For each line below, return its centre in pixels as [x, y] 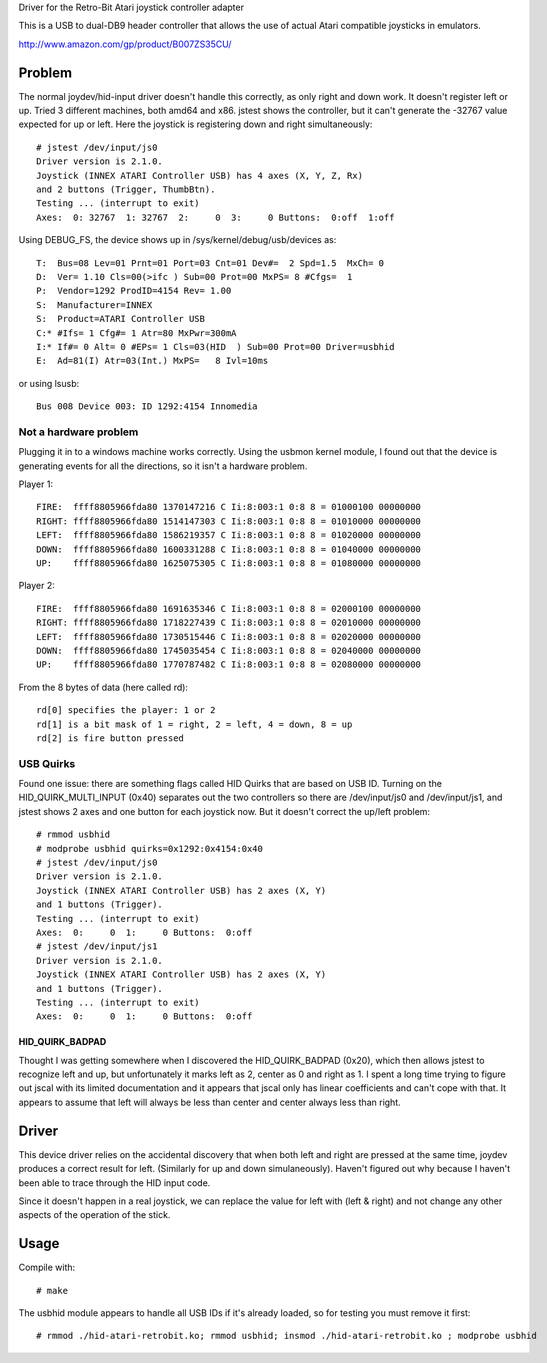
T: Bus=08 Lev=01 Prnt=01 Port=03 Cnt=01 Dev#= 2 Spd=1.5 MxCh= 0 [210, 263]
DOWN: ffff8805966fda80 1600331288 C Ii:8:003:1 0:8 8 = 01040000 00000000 [229, 549]
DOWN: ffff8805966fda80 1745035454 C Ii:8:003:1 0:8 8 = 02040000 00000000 [229, 650]
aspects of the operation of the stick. [94, 1215]
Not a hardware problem [78, 432]
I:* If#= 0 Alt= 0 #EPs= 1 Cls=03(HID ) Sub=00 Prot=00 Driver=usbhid [215, 346]
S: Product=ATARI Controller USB [120, 319]
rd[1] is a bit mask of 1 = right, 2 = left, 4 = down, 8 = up [194, 724]
